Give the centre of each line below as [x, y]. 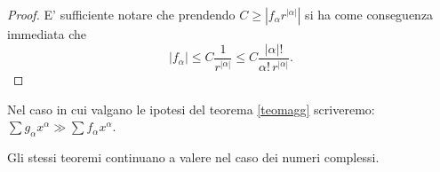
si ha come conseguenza [369, 14]
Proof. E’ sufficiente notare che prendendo [121, 14]
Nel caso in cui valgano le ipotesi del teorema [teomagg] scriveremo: [191, 109]
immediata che [47, 34]
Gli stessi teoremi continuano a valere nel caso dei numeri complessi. [193, 156]
